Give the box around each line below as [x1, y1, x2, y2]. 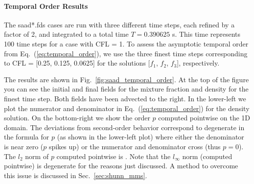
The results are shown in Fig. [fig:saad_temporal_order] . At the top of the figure [4, 74, 249, 84]
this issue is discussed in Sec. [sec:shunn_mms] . [4, 170, 147, 180]
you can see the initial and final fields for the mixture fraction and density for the [4, 84, 249, 94]
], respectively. [177, 58, 220, 68]
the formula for [4, 132, 49, 142]
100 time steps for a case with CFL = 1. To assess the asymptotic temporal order [4, 38, 249, 48]
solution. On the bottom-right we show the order [4, 113, 150, 123]
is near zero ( [4, 141, 44, 151]
